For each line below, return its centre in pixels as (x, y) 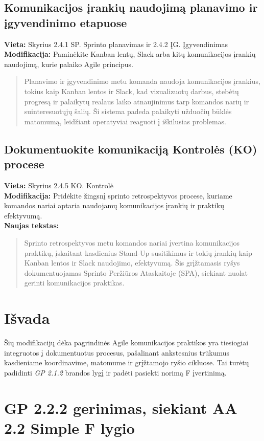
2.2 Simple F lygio (69, 427)
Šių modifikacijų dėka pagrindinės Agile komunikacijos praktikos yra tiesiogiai (126, 342)
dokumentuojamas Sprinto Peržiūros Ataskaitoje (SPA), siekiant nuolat (136, 272)
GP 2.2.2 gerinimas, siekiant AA (121, 407)
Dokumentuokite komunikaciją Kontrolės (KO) (131, 149)
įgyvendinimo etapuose (66, 22)
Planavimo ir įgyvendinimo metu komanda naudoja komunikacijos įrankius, (142, 81)
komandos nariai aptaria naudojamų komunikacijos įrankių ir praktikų (114, 205)
